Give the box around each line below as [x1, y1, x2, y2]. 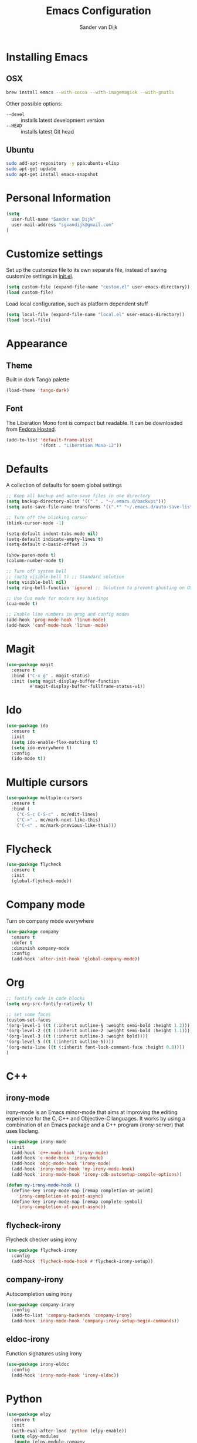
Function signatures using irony [6, 1349, 82, 1357]
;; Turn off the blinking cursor [6, 514, 88, 520]
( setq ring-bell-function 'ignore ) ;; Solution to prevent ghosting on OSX [6, 584, 195, 591]
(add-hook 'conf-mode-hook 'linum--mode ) [6, 623, 109, 629]
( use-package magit [6, 661, 54, 667]
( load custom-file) [6, 290, 54, 295]
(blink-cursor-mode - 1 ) [6, 520, 64, 526]
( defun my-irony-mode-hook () [6, 1182, 80, 1188]
